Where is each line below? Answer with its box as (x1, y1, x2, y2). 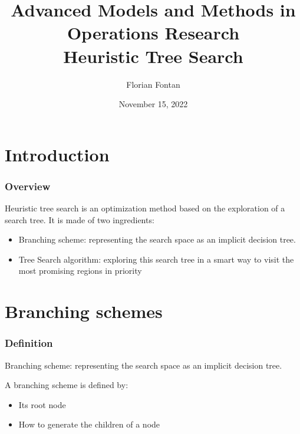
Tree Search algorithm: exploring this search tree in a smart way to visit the (18, 253, 294, 265)
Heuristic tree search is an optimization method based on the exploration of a (5, 202, 285, 214)
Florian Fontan (126, 78, 180, 90)
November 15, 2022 (118, 98, 188, 110)
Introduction (5, 142, 110, 166)
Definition (5, 336, 53, 350)
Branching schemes (5, 299, 163, 323)
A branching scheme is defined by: (5, 379, 128, 391)
